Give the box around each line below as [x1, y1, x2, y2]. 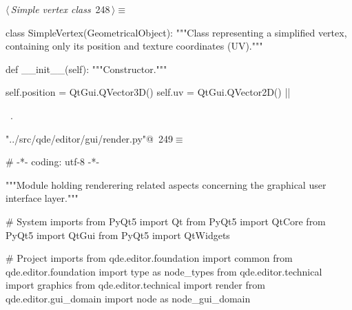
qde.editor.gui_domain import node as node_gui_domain [6, 291, 251, 305]
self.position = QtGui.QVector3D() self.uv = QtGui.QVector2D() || [6, 85, 291, 99]
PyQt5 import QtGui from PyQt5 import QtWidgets [6, 227, 230, 242]
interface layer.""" [6, 191, 79, 205]
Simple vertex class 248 [10, 2, 110, 16]
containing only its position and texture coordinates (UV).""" [6, 39, 263, 53]
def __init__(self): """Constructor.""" [6, 61, 167, 76]
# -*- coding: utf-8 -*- [6, 154, 100, 169]
